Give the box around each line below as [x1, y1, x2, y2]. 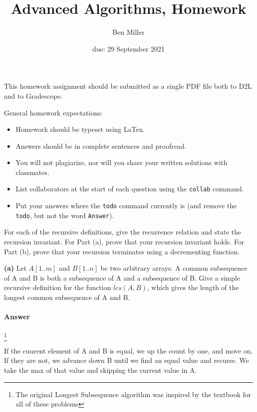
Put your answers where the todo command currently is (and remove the [15, 200, 237, 211]
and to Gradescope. [4, 90, 63, 101]
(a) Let [4, 263, 27, 273]
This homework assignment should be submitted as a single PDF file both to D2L [4, 81, 252, 91]
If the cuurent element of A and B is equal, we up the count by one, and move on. [4, 345, 253, 355]
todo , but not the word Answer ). [15, 210, 114, 220]
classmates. [15, 167, 49, 177]
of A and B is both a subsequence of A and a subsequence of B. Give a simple [4, 272, 240, 283]
